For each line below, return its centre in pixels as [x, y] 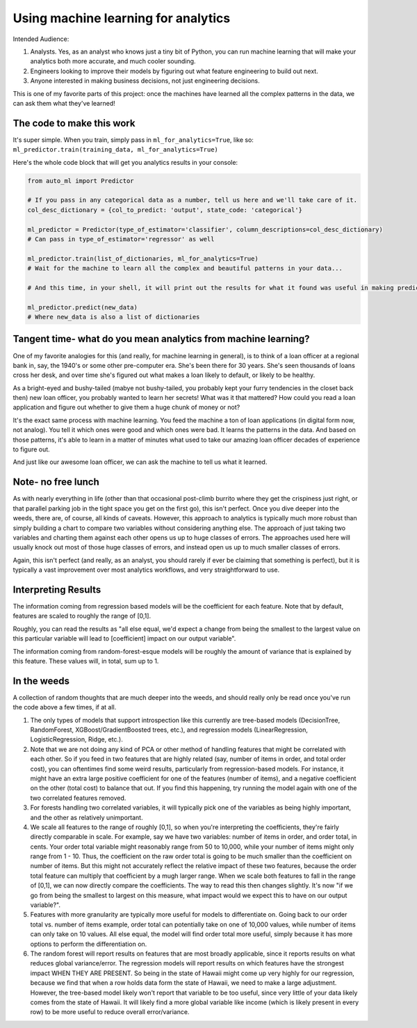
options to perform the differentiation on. [89, 944]
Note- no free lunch [56, 482]
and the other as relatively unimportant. [87, 817]
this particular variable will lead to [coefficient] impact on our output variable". [124, 639]
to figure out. [31, 449]
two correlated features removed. [78, 798]
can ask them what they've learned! [64, 103]
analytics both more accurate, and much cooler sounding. [113, 61]
